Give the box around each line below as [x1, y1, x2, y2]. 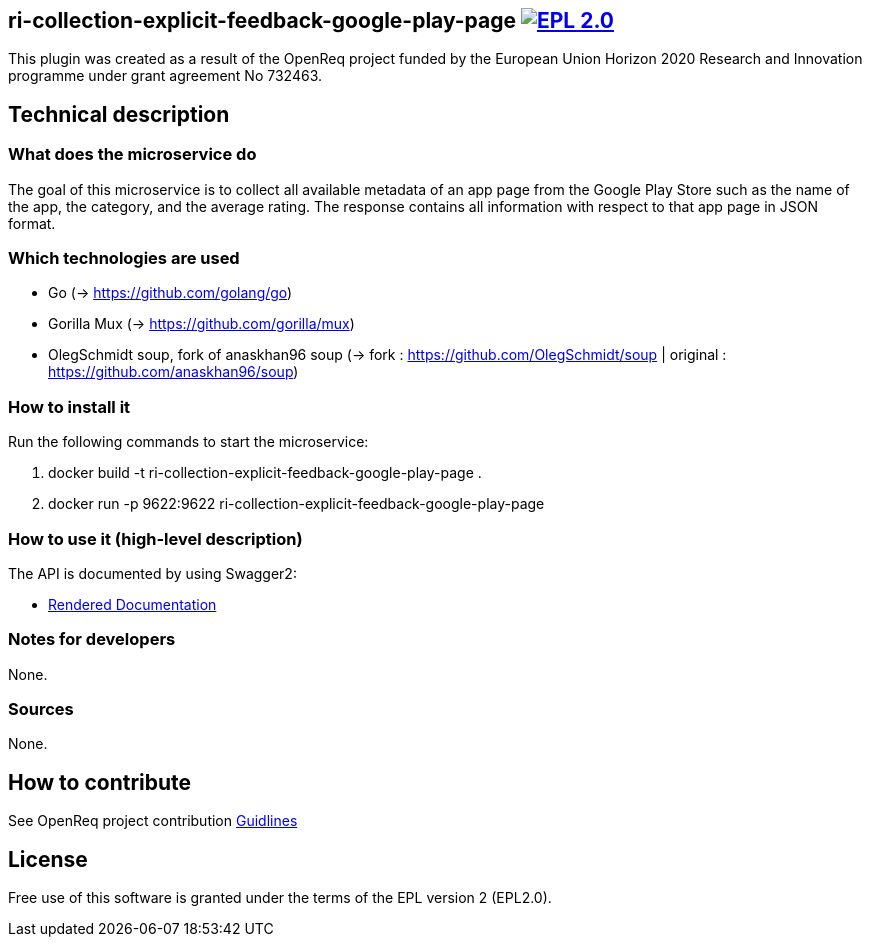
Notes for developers [8, 629, 176, 650]
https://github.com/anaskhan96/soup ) [48, 363, 299, 381]
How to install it [8, 396, 131, 417]
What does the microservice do [8, 144, 257, 165]
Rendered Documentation [48, 595, 217, 613]
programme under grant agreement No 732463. [8, 67, 323, 85]
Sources [8, 699, 74, 720]
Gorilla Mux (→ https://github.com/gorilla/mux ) [48, 315, 355, 333]
